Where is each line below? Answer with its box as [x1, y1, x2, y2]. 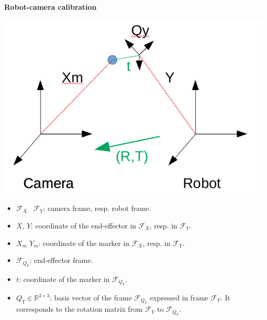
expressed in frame [149, 292, 208, 303]
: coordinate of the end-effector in [31, 220, 137, 231]
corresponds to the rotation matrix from [16, 304, 143, 314]
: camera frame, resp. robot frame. [43, 203, 151, 214]
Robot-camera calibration [4, 2, 97, 12]
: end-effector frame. [29, 255, 93, 265]
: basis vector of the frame [49, 292, 132, 303]
